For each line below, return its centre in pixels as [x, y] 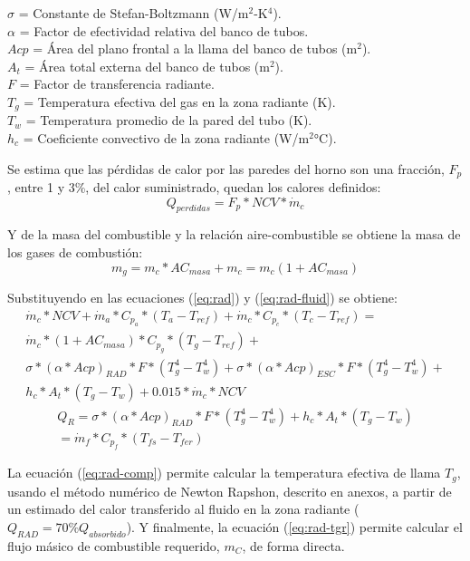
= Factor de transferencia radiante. [117, 84]
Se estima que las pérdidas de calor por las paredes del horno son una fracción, [226, 168]
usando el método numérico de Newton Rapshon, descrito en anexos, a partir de [230, 491]
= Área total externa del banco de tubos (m [147, 66]
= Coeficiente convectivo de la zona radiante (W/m [166, 138]
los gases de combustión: [75, 252]
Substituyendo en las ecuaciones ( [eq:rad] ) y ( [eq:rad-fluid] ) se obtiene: [202, 298]
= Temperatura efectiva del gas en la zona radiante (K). [180, 101]
